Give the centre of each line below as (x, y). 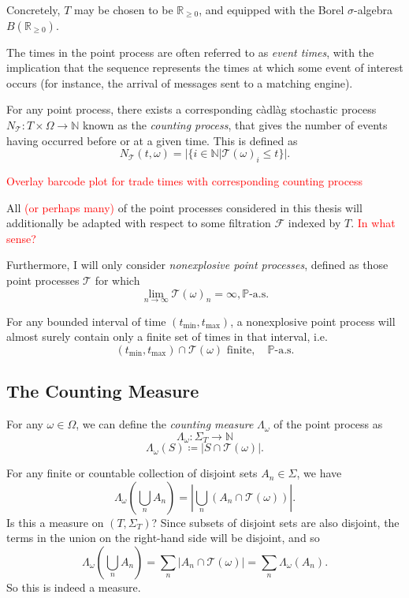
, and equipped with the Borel (271, 9)
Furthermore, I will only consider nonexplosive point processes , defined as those (197, 265)
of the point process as (328, 424)
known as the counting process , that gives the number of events (235, 124)
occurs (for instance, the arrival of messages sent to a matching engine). (180, 82)
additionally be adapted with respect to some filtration (139, 223)
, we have (319, 473)
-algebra (374, 9)
